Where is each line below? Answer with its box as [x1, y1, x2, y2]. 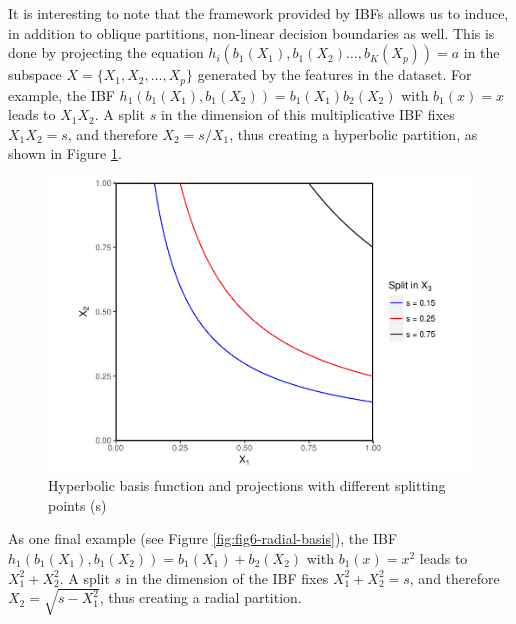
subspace [8, 64, 62, 85]
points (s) [48, 494, 107, 515]
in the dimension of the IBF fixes [125, 567, 329, 588]
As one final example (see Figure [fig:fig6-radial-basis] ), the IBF [8, 528, 398, 549]
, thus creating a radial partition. [99, 587, 302, 608]
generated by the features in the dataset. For [197, 64, 472, 85]
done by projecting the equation [8, 42, 204, 63]
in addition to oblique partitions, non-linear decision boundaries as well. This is [8, 22, 495, 43]
